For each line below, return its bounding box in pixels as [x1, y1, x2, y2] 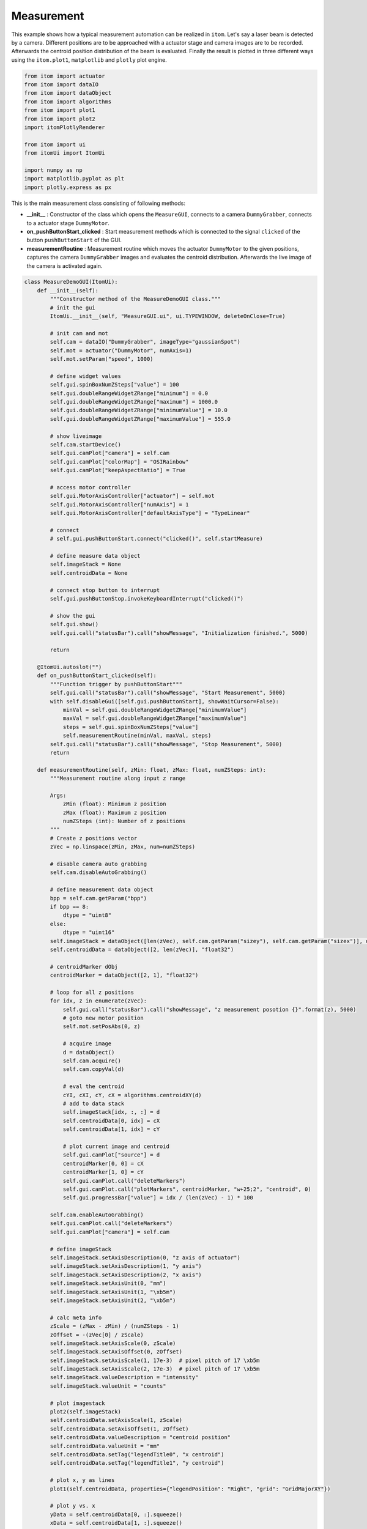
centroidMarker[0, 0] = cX [62, 1160, 144, 1167]
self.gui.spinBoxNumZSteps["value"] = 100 [50, 381, 180, 388]
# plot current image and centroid [62, 1142, 169, 1150]
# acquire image [62, 1040, 112, 1047]
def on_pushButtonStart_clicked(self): [37, 672, 157, 679]
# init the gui [50, 304, 96, 311]
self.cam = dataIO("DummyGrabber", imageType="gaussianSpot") [50, 338, 241, 346]
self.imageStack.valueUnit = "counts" [50, 1382, 166, 1390]
